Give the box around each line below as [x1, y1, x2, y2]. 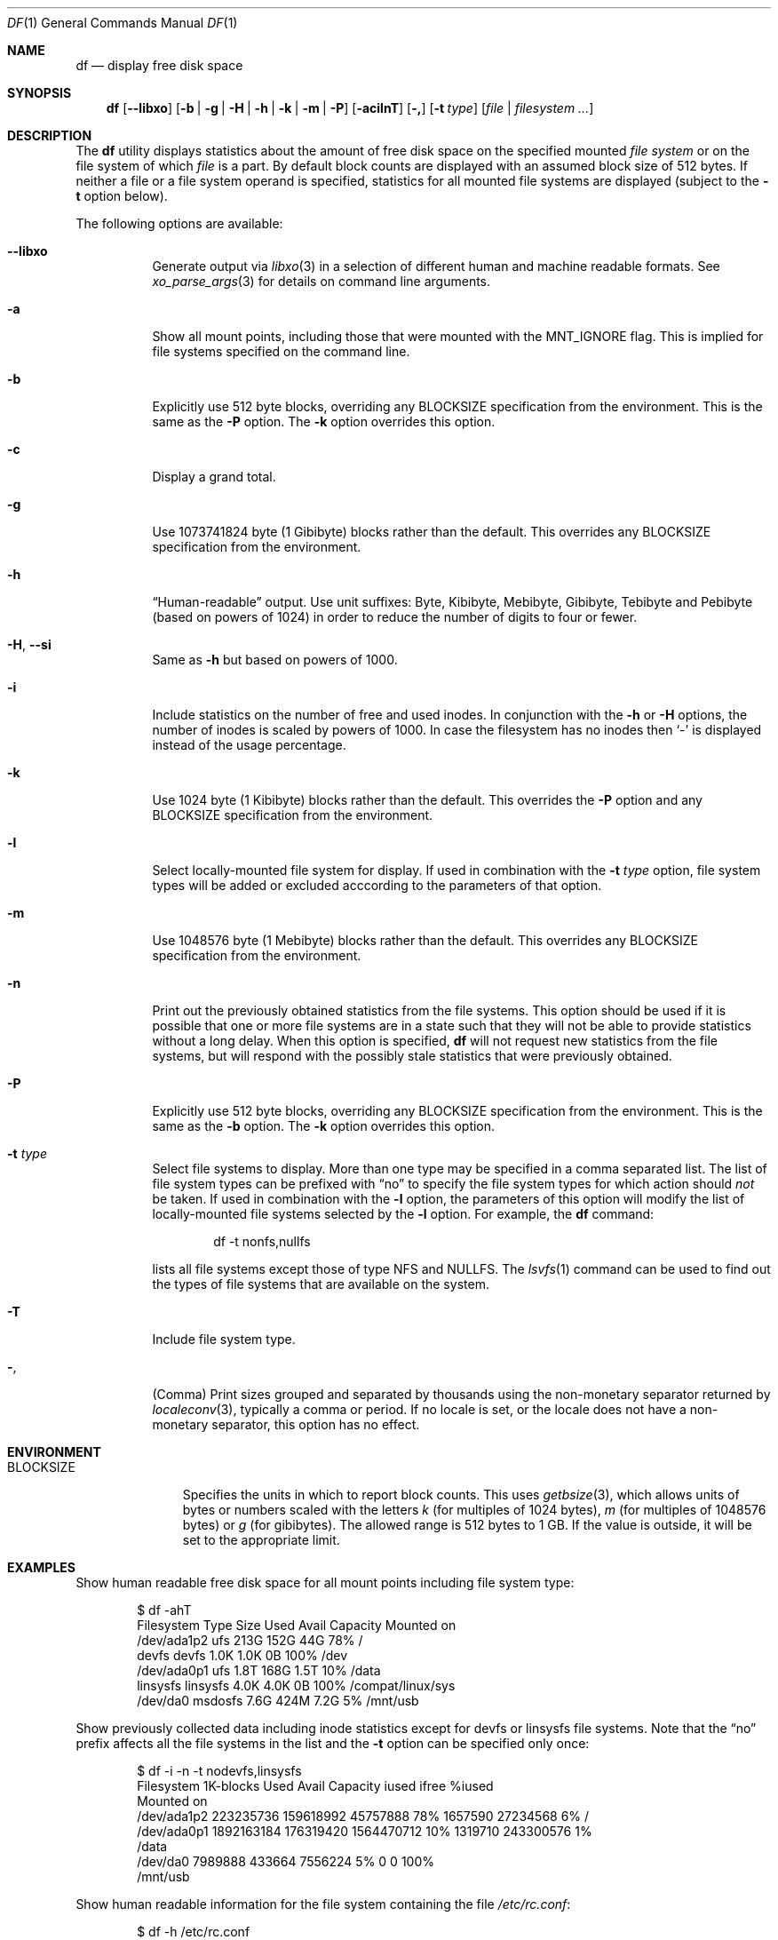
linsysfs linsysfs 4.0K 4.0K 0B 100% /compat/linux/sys [137, 1678, 456, 1693]
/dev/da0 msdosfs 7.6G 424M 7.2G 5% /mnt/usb [137, 1693, 419, 1708]
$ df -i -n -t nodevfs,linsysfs [137, 1763, 302, 1778]
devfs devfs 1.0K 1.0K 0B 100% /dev [137, 1648, 348, 1663]
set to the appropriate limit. [182, 1532, 340, 1547]
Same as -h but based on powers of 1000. [152, 652, 398, 667]
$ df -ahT [137, 1602, 192, 1618]
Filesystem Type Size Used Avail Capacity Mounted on [137, 1618, 456, 1633]
